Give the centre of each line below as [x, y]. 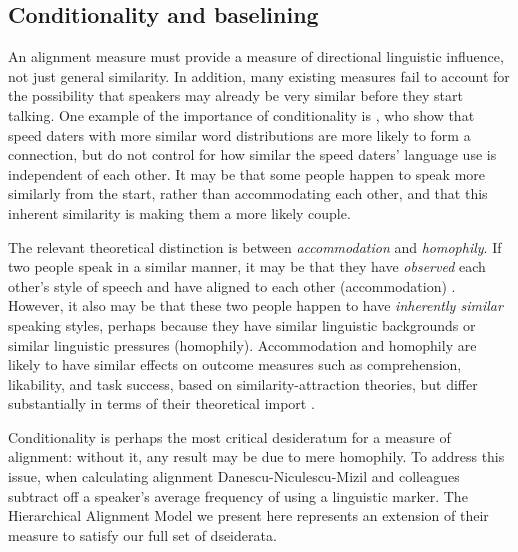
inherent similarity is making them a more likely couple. [179, 212]
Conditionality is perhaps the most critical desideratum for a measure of [229, 436]
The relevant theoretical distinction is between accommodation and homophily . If [255, 246]
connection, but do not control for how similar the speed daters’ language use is [252, 154]
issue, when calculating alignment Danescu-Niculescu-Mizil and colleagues [234, 476]
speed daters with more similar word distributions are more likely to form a [239, 134]
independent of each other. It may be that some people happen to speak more [246, 173]
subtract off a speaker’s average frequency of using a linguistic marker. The [238, 495]
